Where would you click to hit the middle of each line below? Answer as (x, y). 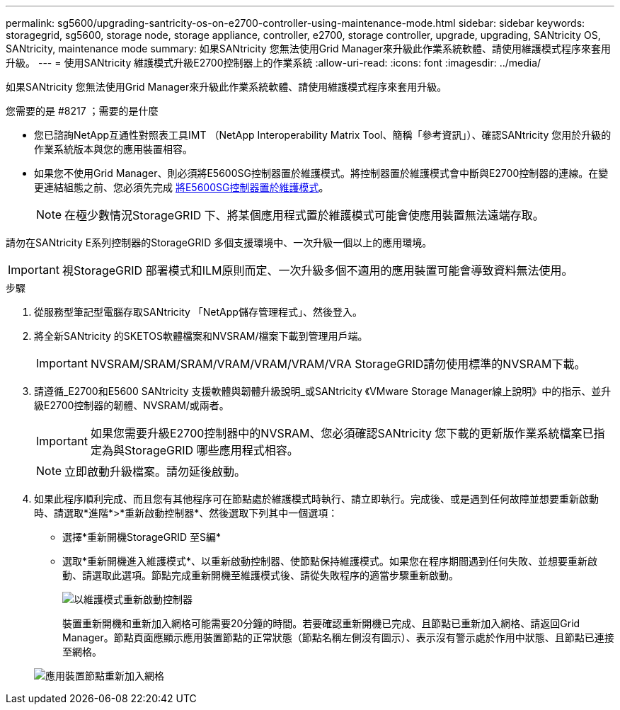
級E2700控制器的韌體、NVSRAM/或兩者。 (132, 405)
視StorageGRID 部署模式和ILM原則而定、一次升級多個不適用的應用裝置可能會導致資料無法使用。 (317, 270)
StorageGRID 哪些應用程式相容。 (211, 450)
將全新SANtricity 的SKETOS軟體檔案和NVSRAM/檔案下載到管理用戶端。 (201, 336)
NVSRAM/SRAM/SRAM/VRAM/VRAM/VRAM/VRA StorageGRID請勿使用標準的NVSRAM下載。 (338, 364)
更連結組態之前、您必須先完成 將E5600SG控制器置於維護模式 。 (182, 187)
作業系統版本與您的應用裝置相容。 (113, 149)
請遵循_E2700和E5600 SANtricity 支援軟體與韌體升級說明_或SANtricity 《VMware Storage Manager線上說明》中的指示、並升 (323, 391)
